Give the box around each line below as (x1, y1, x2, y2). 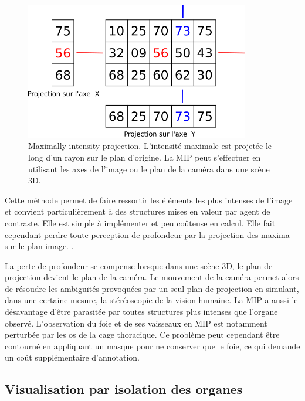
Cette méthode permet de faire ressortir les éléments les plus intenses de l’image (5, 193, 293, 206)
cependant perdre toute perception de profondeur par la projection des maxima (5, 228, 290, 240)
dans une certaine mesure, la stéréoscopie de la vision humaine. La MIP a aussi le (5, 294, 298, 306)
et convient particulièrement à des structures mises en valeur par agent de (5, 205, 270, 218)
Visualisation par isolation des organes (5, 380, 243, 398)
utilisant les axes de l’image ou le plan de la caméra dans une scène (28, 162, 270, 175)
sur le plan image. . (5, 240, 74, 252)
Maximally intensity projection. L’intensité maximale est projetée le (28, 140, 272, 152)
